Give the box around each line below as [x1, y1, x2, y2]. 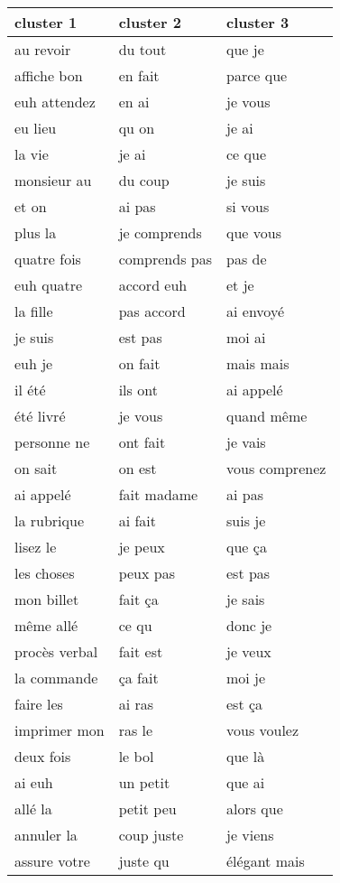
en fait [118, 65, 160, 86]
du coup [118, 170, 170, 191]
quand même [226, 405, 308, 426]
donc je [226, 615, 272, 636]
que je [226, 39, 264, 60]
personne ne [14, 432, 90, 452]
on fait [118, 353, 161, 374]
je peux [118, 536, 165, 557]
